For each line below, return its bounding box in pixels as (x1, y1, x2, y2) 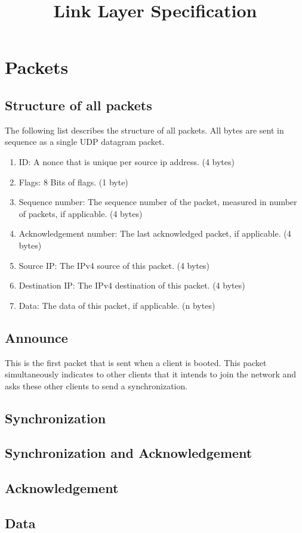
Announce (5, 328, 68, 346)
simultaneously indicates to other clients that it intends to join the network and (5, 368, 297, 380)
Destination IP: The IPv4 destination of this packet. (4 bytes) (19, 279, 245, 292)
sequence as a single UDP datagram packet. (5, 135, 165, 148)
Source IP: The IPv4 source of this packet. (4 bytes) (19, 259, 209, 271)
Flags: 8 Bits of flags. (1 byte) (19, 175, 128, 188)
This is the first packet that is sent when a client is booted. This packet (5, 356, 267, 368)
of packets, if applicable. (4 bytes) (19, 207, 143, 219)
